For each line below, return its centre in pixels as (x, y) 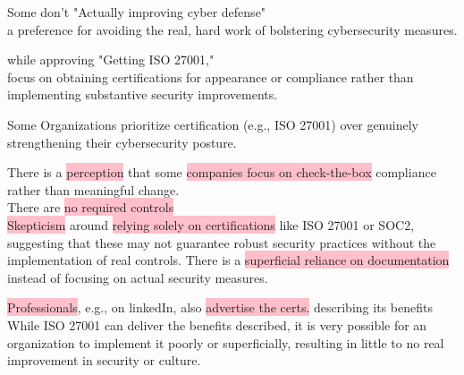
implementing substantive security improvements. (143, 94)
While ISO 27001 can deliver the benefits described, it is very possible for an (217, 324)
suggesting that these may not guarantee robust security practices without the (222, 242)
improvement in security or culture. (104, 360)
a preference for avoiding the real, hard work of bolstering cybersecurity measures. (232, 29)
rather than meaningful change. (93, 189)
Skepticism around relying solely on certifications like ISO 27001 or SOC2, (211, 224)
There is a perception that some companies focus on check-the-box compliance (222, 172)
